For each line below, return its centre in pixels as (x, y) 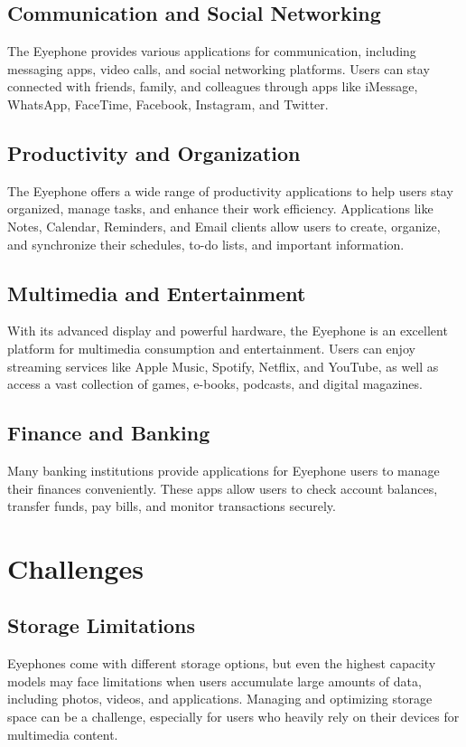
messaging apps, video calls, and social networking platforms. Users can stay (219, 68)
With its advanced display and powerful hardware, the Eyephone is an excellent (228, 331)
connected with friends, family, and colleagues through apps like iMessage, (213, 86)
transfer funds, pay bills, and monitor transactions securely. (172, 506)
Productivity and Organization (154, 152)
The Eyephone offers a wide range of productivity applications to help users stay (230, 190)
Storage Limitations (102, 625)
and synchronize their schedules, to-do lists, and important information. (206, 244)
